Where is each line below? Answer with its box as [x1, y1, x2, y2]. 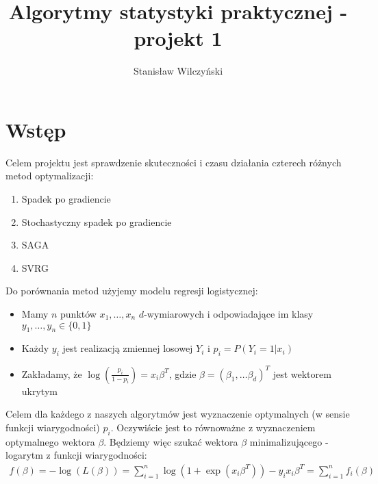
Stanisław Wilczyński [133, 64, 223, 78]
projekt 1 [134, 24, 223, 52]
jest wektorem [273, 366, 331, 381]
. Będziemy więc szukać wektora [103, 434, 238, 448]
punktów [60, 307, 97, 320]
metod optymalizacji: [5, 168, 94, 183]
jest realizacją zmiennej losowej [62, 341, 193, 355]
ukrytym [21, 383, 58, 398]
